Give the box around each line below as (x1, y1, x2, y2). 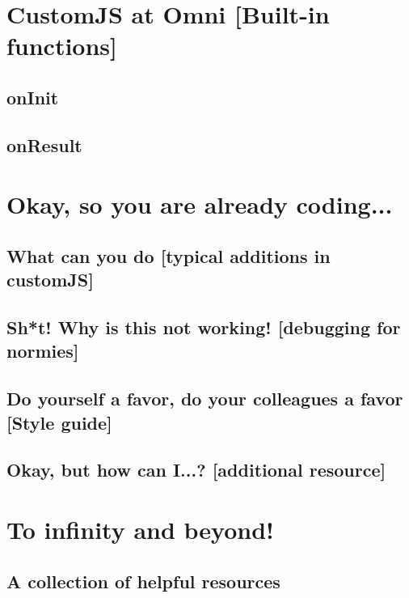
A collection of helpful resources (6, 568, 280, 593)
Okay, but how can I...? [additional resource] (6, 457, 386, 482)
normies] (6, 338, 79, 363)
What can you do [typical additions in (6, 243, 331, 268)
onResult (6, 132, 82, 157)
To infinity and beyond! (6, 512, 274, 545)
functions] (6, 29, 118, 62)
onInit (6, 84, 59, 109)
